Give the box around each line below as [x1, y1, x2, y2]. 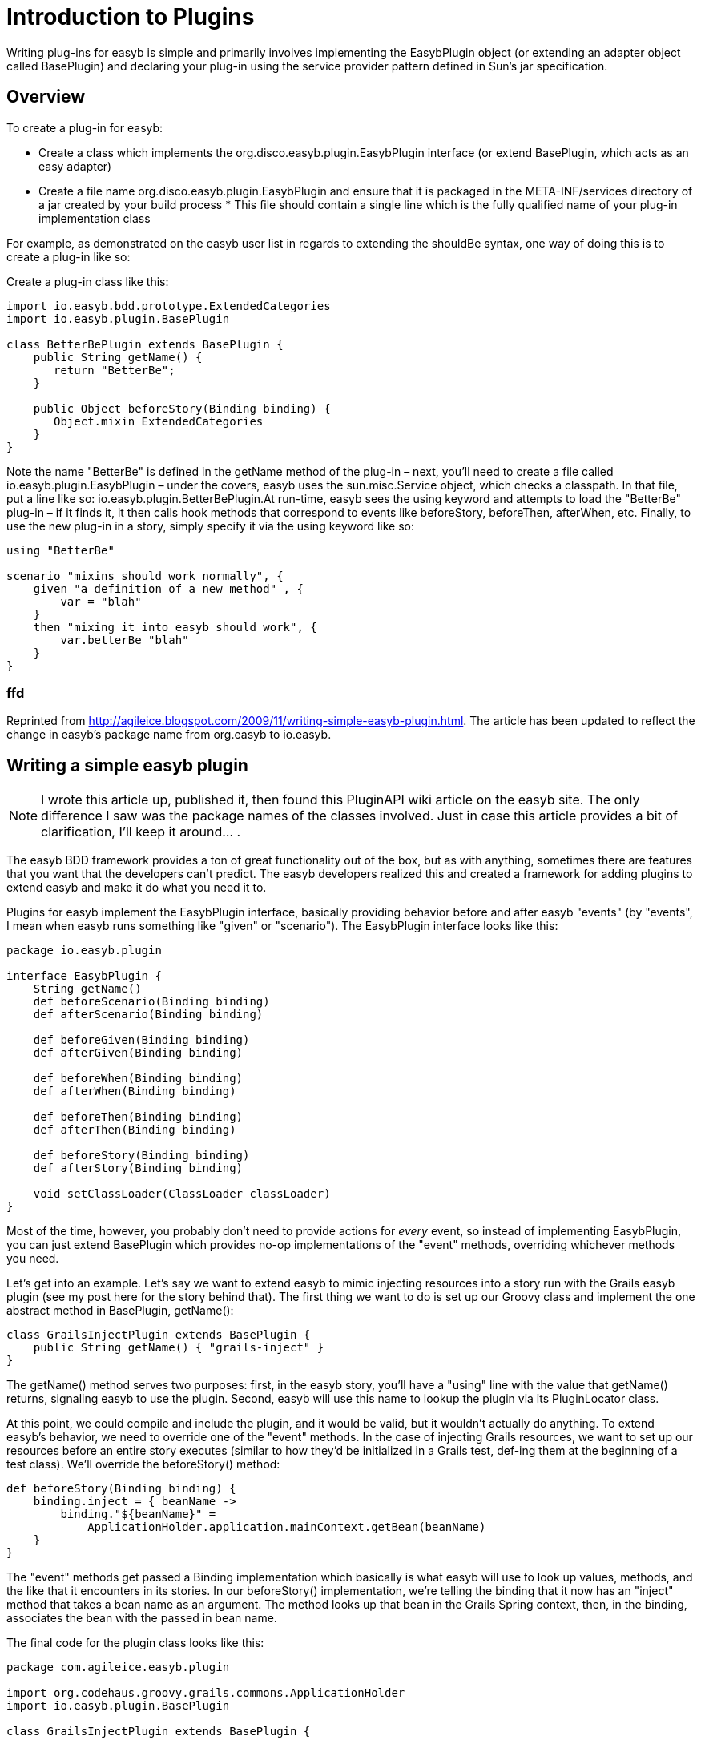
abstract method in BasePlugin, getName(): [6, 1303, 234, 1318]
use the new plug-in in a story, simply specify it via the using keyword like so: [6, 518, 415, 533]
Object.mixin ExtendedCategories [54, 414, 264, 428]
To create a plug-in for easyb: [6, 120, 163, 135]
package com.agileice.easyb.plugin [6, 1661, 230, 1674]
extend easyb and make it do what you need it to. [6, 880, 267, 895]
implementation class [38, 211, 151, 225]
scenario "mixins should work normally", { [6, 569, 284, 582]
